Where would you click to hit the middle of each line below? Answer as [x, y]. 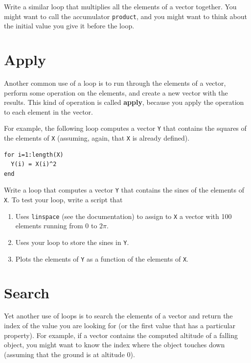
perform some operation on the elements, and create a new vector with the [116, 92]
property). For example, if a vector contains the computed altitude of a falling [121, 335]
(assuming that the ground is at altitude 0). [69, 354]
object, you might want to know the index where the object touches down [114, 345]
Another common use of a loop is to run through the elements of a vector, [115, 83]
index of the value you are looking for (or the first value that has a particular [120, 326]
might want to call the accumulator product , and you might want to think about [126, 16]
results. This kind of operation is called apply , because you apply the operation [124, 102]
